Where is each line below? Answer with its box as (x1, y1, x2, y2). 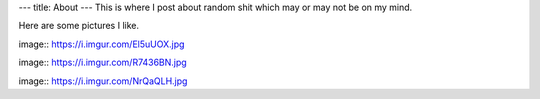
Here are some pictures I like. (18, 20, 140, 32)
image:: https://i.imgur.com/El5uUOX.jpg (18, 38, 185, 50)
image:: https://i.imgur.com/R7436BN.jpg (18, 56, 187, 69)
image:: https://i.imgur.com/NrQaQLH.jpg (18, 75, 188, 87)
